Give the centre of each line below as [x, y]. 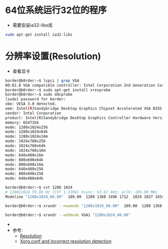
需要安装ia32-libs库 [32, 25]
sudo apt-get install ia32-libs [39, 35]
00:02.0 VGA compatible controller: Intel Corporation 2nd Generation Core [86, 85]
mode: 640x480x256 [24, 169]
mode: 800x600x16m [24, 164]
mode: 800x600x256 [24, 174]
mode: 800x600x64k [24, 160]
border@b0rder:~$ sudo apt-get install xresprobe [58, 90]
